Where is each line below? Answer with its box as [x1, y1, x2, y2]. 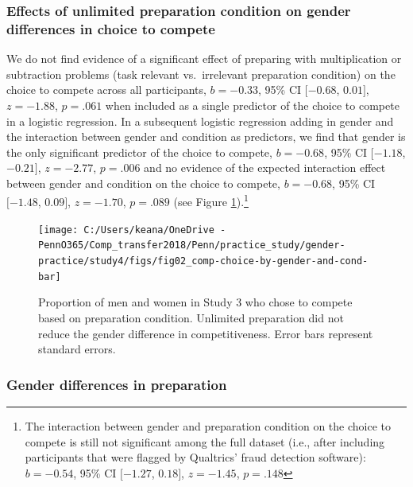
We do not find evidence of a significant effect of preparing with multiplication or [6, 50, 402, 67]
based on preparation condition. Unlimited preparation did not [38, 309, 344, 325]
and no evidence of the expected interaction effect [144, 159, 386, 176]
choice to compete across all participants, [6, 81, 206, 98]
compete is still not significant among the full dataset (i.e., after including [25, 433, 385, 450]
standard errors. [38, 341, 116, 357]
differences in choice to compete [6, 18, 215, 38]
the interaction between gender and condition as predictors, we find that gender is [6, 128, 406, 145]
